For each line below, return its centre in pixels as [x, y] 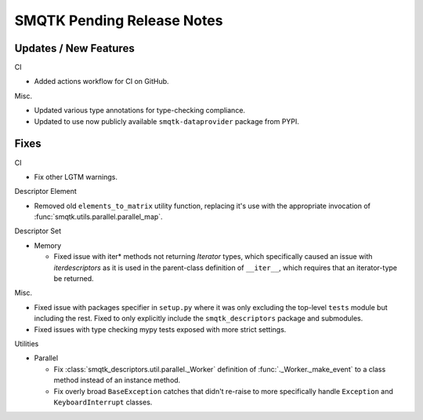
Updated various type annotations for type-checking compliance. [140, 111]
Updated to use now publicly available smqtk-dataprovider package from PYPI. [166, 121]
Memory [48, 245]
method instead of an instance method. [117, 380]
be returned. [74, 279]
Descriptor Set [38, 231]
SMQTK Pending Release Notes [119, 20]
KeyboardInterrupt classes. [103, 402]
